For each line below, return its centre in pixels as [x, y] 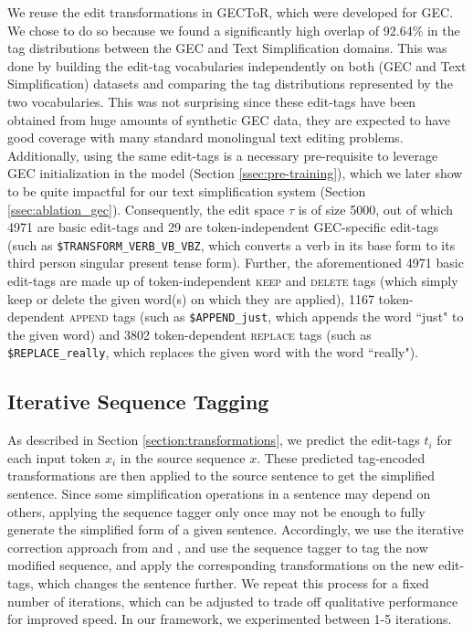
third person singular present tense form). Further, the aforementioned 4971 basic [236, 263]
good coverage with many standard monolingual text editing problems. [205, 137]
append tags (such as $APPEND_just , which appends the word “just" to [266, 317]
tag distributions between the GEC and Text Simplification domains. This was [227, 48]
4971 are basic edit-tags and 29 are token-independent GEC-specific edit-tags [223, 227]
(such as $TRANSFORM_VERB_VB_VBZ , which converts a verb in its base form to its [231, 244]
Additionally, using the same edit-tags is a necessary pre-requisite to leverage [223, 155]
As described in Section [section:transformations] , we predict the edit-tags [214, 440]
